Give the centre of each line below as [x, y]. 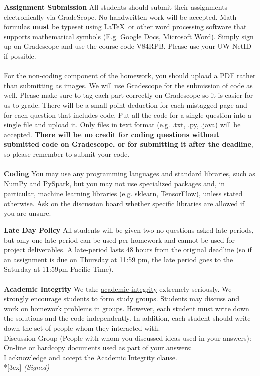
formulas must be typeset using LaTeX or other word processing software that [125, 26]
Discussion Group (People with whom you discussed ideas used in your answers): [128, 338]
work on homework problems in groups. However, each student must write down [127, 308]
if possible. [20, 55]
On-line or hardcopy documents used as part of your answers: [98, 348]
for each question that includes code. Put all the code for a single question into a [128, 115]
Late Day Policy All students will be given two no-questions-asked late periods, [129, 230]
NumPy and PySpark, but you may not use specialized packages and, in [115, 183]
